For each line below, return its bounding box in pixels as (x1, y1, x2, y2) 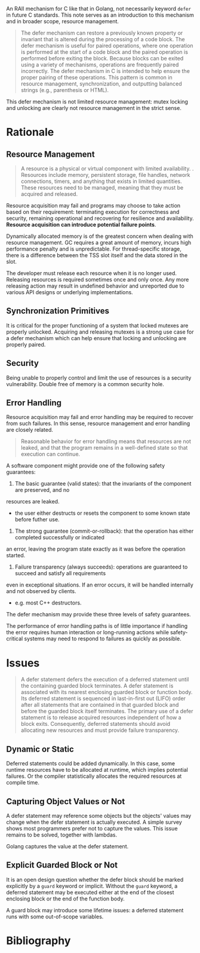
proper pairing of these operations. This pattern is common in (20, 74, 173, 81)
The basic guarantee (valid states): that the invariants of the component (14, 480, 192, 487)
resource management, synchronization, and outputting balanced (20, 80, 182, 87)
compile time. (6, 779, 40, 786)
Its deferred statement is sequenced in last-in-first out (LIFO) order (20, 695, 186, 702)
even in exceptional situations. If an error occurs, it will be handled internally (6, 581, 194, 588)
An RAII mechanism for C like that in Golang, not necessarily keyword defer (6, 5, 191, 12)
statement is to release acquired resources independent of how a (20, 714, 181, 721)
